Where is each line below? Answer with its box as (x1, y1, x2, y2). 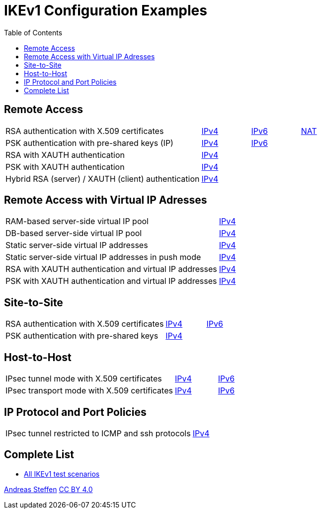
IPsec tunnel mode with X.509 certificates (5, 374, 162, 384)
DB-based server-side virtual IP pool (5, 228, 142, 239)
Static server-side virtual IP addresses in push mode (5, 252, 201, 262)
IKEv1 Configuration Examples (4, 2, 207, 19)
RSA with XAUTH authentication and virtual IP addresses (5, 264, 217, 274)
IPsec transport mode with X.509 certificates (5, 385, 173, 396)
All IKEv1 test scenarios (24, 469, 100, 478)
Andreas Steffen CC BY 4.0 (4, 485, 93, 494)
